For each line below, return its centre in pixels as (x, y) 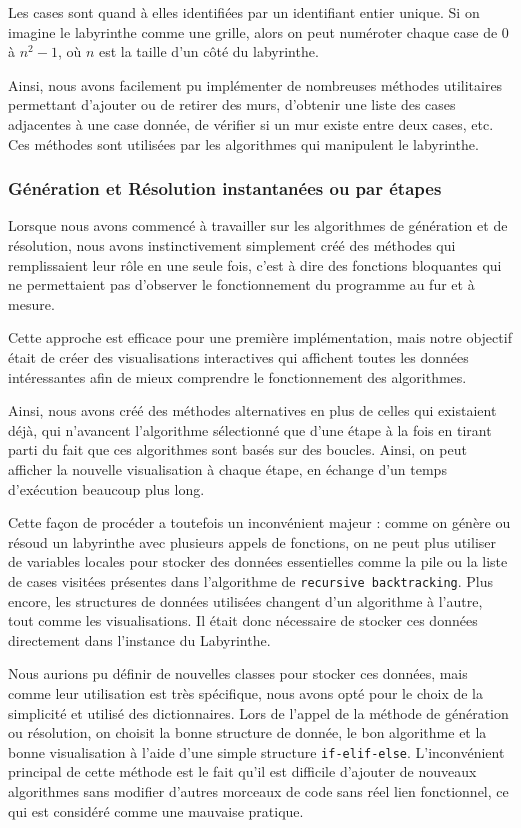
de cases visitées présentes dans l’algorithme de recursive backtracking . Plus (251, 580)
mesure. (31, 303)
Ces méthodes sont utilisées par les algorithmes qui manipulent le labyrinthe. (243, 143)
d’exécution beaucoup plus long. (106, 488)
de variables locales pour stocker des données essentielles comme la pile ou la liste (258, 561)
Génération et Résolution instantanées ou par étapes (225, 188)
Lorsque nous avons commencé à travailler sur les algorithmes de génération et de (258, 225)
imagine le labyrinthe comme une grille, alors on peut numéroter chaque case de (253, 31)
